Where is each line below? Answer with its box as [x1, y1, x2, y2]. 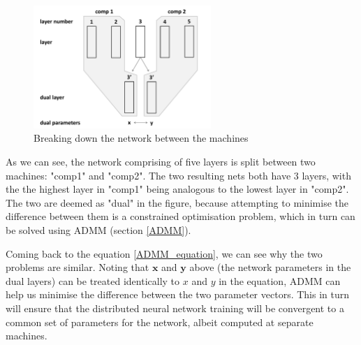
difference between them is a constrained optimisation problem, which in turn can [6, 209, 355, 223]
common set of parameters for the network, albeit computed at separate [6, 314, 314, 329]
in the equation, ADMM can [219, 273, 341, 288]
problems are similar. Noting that [6, 260, 149, 274]
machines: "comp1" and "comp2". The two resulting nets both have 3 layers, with [6, 168, 351, 182]
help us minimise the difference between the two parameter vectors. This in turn [6, 287, 350, 302]
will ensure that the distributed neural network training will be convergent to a [6, 301, 344, 315]
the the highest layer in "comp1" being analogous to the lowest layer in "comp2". [6, 182, 349, 196]
